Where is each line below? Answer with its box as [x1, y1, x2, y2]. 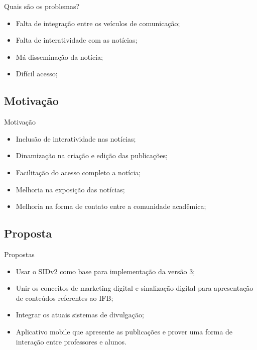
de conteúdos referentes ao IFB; [16, 292, 113, 303]
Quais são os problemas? [4, 1, 80, 11]
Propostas [4, 249, 35, 259]
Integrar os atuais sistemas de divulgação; [16, 309, 144, 320]
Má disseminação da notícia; [16, 51, 103, 62]
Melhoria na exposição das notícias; [16, 184, 125, 194]
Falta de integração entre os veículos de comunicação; [16, 18, 180, 28]
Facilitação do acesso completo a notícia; [16, 167, 141, 177]
